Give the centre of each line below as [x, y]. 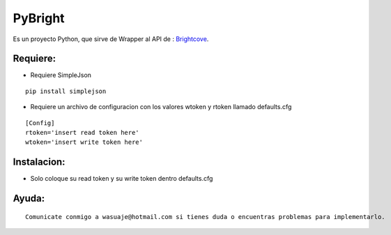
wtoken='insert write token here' [84, 142]
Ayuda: [29, 198]
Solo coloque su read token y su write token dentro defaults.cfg [122, 179]
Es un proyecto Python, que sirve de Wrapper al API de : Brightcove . [111, 39]
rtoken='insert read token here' [82, 133]
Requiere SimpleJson [61, 75]
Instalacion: [39, 162]
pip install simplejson [66, 91]
